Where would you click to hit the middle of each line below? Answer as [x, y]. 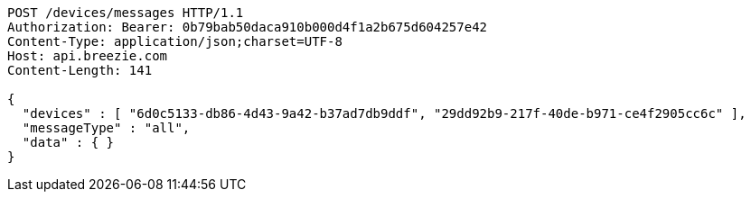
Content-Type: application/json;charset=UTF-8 [175, 41]
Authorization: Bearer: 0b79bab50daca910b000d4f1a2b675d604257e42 [248, 27]
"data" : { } [68, 142]
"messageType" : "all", [106, 128]
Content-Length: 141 [80, 70]
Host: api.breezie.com [88, 56]
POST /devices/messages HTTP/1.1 [126, 13]
